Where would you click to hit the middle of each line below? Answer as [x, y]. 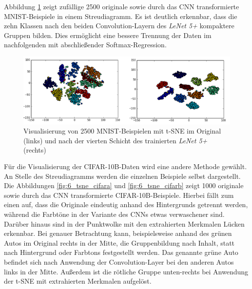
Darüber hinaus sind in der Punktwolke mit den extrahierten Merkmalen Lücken [124, 223]
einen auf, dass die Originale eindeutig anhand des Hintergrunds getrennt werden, [126, 204]
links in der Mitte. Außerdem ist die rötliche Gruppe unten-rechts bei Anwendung [126, 271]
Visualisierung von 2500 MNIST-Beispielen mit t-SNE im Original [122, 131]
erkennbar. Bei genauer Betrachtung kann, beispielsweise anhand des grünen [118, 233]
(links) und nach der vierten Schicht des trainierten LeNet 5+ [116, 140]
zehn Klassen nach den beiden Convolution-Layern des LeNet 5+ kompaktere [119, 26]
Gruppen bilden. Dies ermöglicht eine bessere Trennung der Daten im [108, 35]
